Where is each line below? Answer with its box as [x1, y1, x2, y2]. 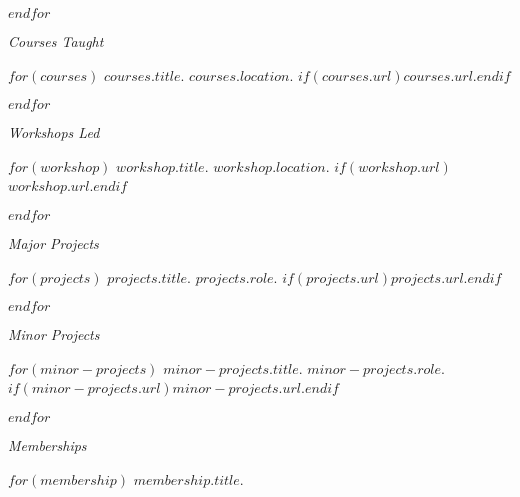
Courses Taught [8, 31, 104, 51]
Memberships [8, 434, 87, 455]
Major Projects [8, 232, 99, 253]
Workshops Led [8, 122, 100, 143]
